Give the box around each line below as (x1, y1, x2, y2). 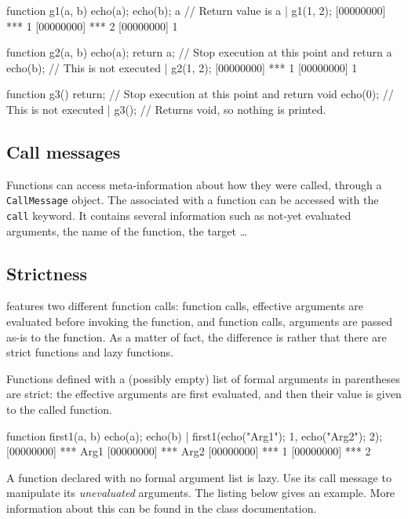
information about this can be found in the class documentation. (6, 500, 317, 516)
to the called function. (6, 401, 112, 418)
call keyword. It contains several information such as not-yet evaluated (6, 207, 352, 224)
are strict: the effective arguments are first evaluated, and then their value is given (6, 386, 402, 402)
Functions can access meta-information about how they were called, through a (6, 176, 382, 192)
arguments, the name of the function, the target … (6, 222, 248, 239)
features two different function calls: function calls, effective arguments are (6, 298, 364, 314)
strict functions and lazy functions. (6, 344, 174, 360)
